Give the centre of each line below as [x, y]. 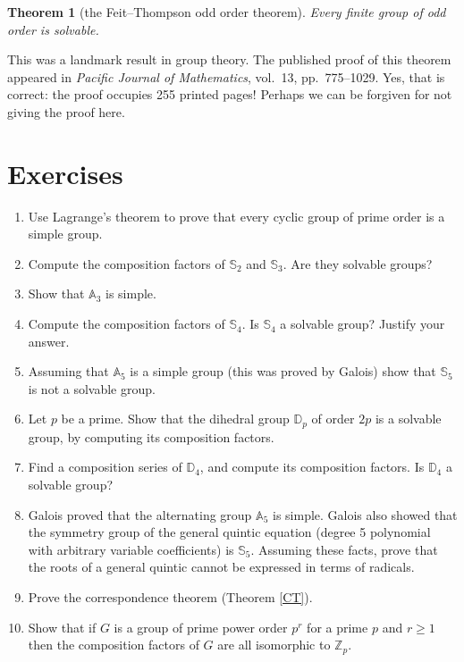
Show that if [62, 627]
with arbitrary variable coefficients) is [131, 549]
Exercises [65, 173]
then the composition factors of [114, 645]
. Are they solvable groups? [358, 263]
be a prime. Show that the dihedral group [175, 419]
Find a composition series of [105, 467]
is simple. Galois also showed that [365, 514]
